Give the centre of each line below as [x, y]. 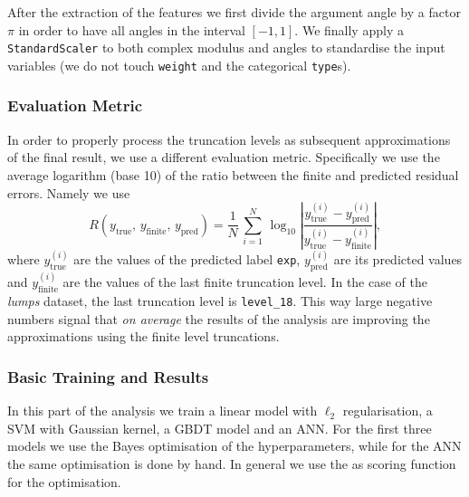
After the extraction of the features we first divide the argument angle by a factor [234, 12]
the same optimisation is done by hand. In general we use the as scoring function [232, 463]
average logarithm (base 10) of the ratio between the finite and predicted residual [233, 174]
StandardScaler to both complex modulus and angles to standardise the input [226, 48]
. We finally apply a [349, 29]
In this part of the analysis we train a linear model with [163, 411]
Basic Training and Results [108, 376]
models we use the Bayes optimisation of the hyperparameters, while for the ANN [234, 446]
